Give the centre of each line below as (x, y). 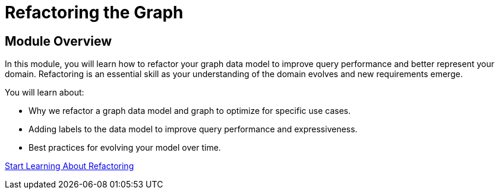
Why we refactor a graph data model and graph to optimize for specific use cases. (190, 111)
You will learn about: (45, 93)
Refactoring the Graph (94, 12)
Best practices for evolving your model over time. (125, 148)
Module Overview (59, 41)
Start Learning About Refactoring (70, 166)
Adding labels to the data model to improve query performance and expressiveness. (193, 129)
